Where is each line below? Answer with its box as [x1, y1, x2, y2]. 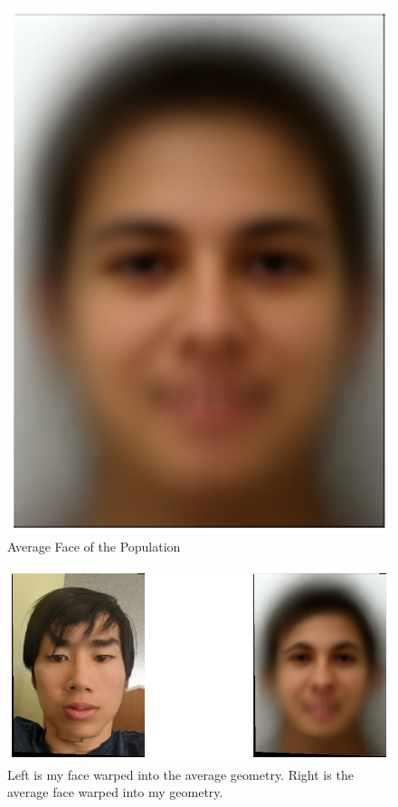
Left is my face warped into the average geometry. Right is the [7, 764, 354, 783]
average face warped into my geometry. [7, 783, 223, 802]
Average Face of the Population [7, 537, 181, 556]
